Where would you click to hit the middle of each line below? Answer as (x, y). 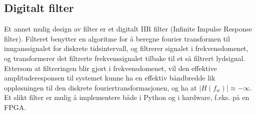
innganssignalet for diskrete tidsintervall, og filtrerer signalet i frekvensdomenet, (126, 48)
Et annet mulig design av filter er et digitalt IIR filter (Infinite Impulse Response (128, 29)
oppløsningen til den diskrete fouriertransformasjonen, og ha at (100, 87)
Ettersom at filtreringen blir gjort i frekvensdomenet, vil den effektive (110, 68)
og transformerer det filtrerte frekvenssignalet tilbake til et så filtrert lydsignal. (125, 58)
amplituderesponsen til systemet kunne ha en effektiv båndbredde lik (110, 78)
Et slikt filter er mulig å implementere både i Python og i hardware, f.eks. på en (127, 97)
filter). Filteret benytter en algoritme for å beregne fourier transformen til (117, 38)
